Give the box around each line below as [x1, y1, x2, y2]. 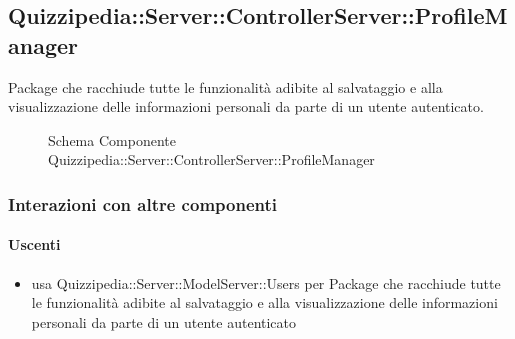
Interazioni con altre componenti [8, 191, 277, 216]
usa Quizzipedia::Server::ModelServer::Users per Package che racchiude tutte [31, 272, 501, 293]
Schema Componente [48, 129, 176, 150]
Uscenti [8, 234, 61, 255]
